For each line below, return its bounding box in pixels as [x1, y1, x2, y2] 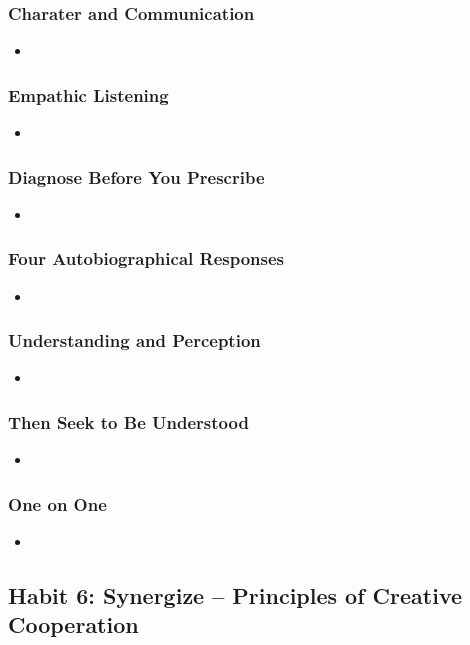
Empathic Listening [8, 82, 169, 107]
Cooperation [8, 609, 139, 640]
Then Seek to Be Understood [8, 409, 249, 434]
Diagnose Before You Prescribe [8, 164, 265, 189]
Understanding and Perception [8, 328, 261, 353]
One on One [8, 491, 107, 516]
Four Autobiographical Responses [8, 246, 284, 271]
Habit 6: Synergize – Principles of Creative [8, 580, 463, 611]
